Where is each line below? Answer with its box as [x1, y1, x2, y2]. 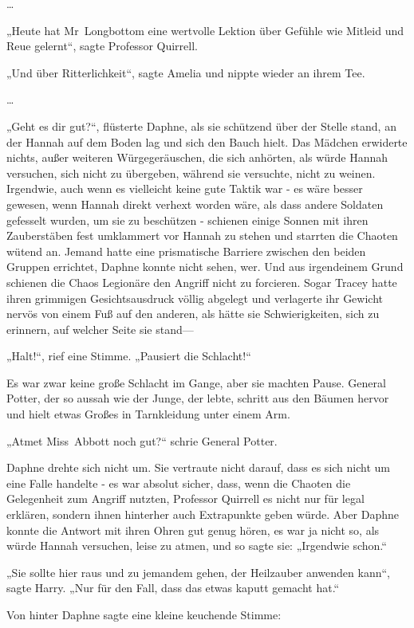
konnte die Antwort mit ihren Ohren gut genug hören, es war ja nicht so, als [6, 521, 380, 538]
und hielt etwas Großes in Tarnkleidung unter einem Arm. [6, 406, 290, 422]
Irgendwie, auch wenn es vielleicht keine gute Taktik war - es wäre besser [6, 180, 363, 197]
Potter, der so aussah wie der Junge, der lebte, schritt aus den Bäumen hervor [6, 390, 389, 406]
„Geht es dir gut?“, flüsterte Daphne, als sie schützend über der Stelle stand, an [6, 117, 396, 134]
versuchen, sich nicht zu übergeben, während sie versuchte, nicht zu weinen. [6, 164, 376, 181]
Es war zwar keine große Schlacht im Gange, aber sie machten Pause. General [6, 374, 386, 391]
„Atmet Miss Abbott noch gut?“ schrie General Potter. [6, 432, 278, 449]
